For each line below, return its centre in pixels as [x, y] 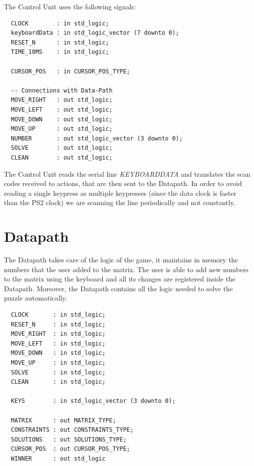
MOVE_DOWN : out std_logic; [62, 119]
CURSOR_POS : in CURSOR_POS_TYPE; [70, 71]
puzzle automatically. [36, 298]
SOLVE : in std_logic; [58, 372]
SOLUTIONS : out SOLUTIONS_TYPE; [69, 439]
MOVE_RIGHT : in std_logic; [58, 334]
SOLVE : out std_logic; [62, 148]
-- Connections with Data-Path [62, 90]
